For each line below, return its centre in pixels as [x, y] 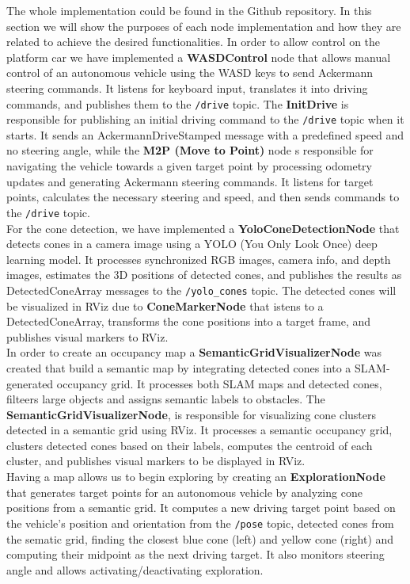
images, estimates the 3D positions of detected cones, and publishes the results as [204, 275]
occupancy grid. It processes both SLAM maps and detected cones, [219, 383]
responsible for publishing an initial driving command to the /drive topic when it [205, 119]
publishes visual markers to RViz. [87, 336]
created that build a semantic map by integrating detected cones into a [179, 367]
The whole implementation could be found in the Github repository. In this [189, 10]
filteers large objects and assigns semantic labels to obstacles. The [166, 399]
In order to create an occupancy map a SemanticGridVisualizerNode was [194, 352]
